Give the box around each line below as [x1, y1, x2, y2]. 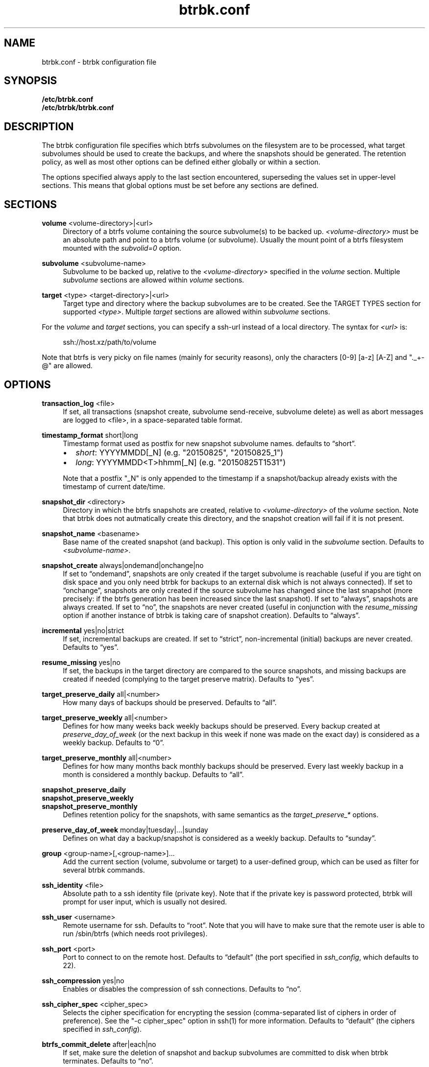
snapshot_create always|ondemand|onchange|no [42, 561, 204, 569]
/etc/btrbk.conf [42, 95, 94, 104]
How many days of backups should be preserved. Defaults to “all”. [63, 698, 277, 707]
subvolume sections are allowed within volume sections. [63, 276, 244, 285]
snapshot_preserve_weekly [42, 793, 134, 802]
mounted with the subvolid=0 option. [63, 244, 182, 253]
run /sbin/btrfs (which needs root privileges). [63, 929, 208, 938]
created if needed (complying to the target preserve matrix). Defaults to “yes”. [63, 674, 314, 683]
